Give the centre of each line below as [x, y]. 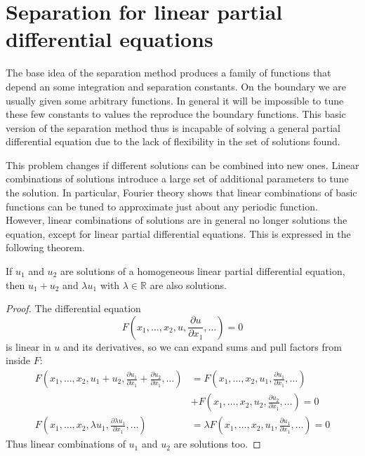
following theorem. [45, 247]
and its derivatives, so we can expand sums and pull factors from [203, 346]
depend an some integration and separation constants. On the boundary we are [176, 86]
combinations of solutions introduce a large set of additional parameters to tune [177, 179]
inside [18, 360]
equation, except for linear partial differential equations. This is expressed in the [178, 233]
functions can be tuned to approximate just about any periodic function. [162, 206]
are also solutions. [188, 284]
